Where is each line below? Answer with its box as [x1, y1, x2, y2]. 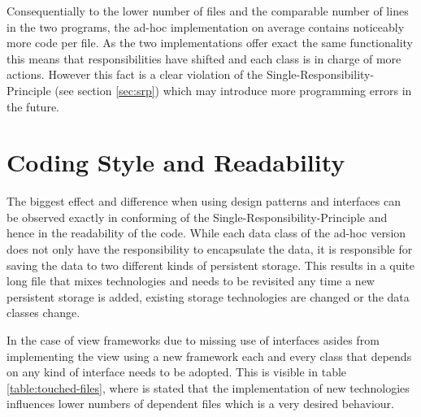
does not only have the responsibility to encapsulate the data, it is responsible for [7, 241, 413, 258]
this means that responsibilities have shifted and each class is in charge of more [7, 50, 401, 67]
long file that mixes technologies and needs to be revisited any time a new [7, 272, 375, 289]
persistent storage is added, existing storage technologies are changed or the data [7, 288, 410, 305]
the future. [7, 98, 60, 115]
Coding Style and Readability [7, 146, 345, 179]
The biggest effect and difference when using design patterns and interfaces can [7, 193, 401, 210]
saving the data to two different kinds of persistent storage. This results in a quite [7, 256, 415, 273]
